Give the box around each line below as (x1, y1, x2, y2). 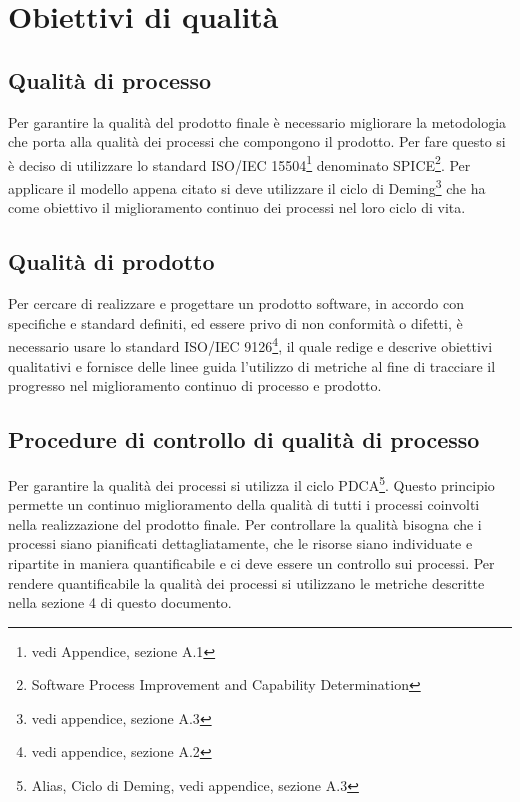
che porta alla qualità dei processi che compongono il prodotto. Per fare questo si (8, 131, 506, 152)
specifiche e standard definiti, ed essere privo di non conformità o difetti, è (8, 312, 463, 333)
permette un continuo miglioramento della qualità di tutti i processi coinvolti (8, 494, 480, 515)
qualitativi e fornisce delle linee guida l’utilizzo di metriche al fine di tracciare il (8, 355, 496, 376)
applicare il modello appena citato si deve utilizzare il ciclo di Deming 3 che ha (8, 175, 486, 198)
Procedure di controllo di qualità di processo (8, 424, 480, 455)
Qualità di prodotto (8, 246, 215, 277)
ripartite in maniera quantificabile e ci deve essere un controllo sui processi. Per (8, 552, 495, 573)
